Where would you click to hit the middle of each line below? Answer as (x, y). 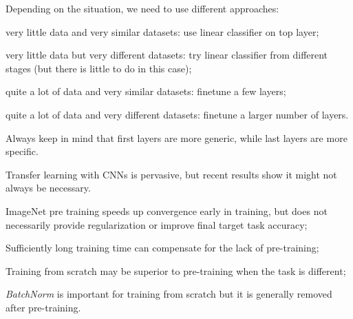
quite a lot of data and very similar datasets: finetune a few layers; (146, 91)
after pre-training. (43, 307)
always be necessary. (48, 188)
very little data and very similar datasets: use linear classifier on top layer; (162, 31)
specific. (22, 151)
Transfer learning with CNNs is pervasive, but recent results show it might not (171, 174)
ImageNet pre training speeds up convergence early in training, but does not (167, 210)
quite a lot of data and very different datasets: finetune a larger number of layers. (177, 114)
